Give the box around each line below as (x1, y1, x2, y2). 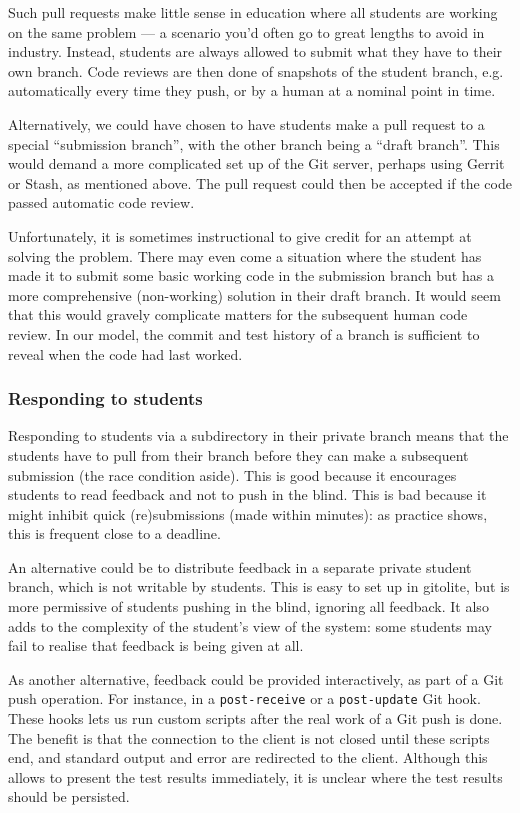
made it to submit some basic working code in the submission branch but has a (8, 265, 494, 286)
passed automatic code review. (8, 192, 195, 213)
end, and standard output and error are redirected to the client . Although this (8, 747, 488, 768)
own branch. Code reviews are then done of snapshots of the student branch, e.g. (8, 60, 504, 81)
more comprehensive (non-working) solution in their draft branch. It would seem (8, 284, 501, 305)
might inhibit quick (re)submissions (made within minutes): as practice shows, (8, 503, 488, 524)
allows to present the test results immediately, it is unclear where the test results (8, 766, 503, 787)
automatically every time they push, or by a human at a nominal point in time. (8, 80, 496, 101)
